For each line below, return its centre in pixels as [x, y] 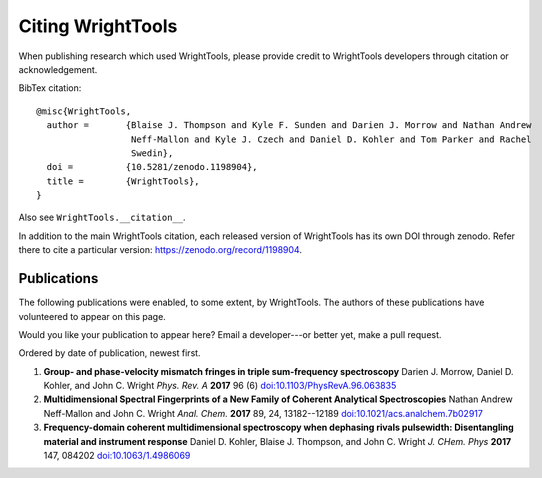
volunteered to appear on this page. [92, 316]
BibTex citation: [50, 88]
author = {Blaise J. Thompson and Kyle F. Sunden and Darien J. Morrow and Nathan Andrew [289, 125]
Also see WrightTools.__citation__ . [102, 217]
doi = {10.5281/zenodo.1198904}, [152, 167]
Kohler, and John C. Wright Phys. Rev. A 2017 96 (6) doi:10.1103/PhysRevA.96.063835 [220, 386]
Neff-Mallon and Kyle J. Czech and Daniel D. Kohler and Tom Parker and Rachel [331, 139]
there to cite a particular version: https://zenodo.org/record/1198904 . [160, 250]
